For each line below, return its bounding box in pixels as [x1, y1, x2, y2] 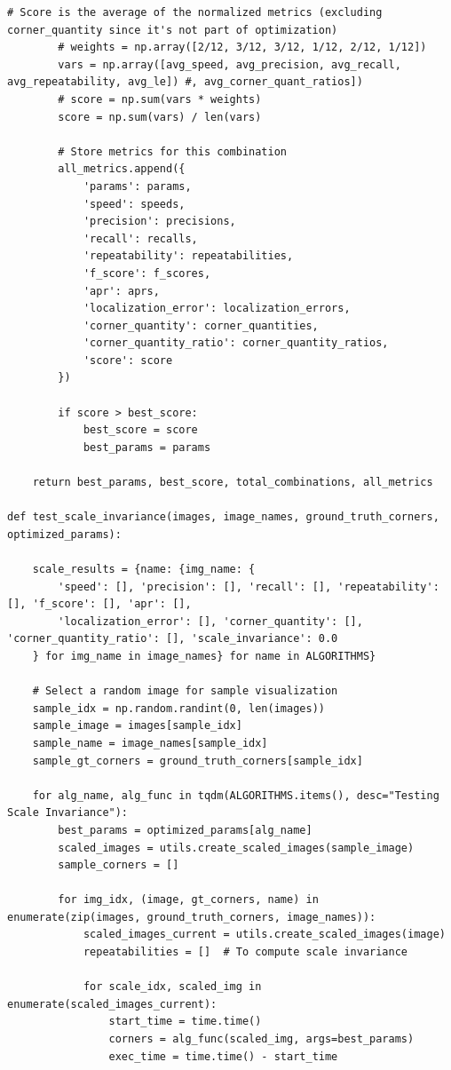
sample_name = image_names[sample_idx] [32, 736, 268, 749]
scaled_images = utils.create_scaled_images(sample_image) [58, 841, 415, 854]
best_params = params [83, 440, 211, 454]
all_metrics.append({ [58, 162, 186, 176]
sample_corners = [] [58, 859, 179, 872]
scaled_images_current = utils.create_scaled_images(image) [83, 928, 446, 941]
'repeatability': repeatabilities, [83, 250, 294, 263]
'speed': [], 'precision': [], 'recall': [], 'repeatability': [58, 580, 439, 593]
